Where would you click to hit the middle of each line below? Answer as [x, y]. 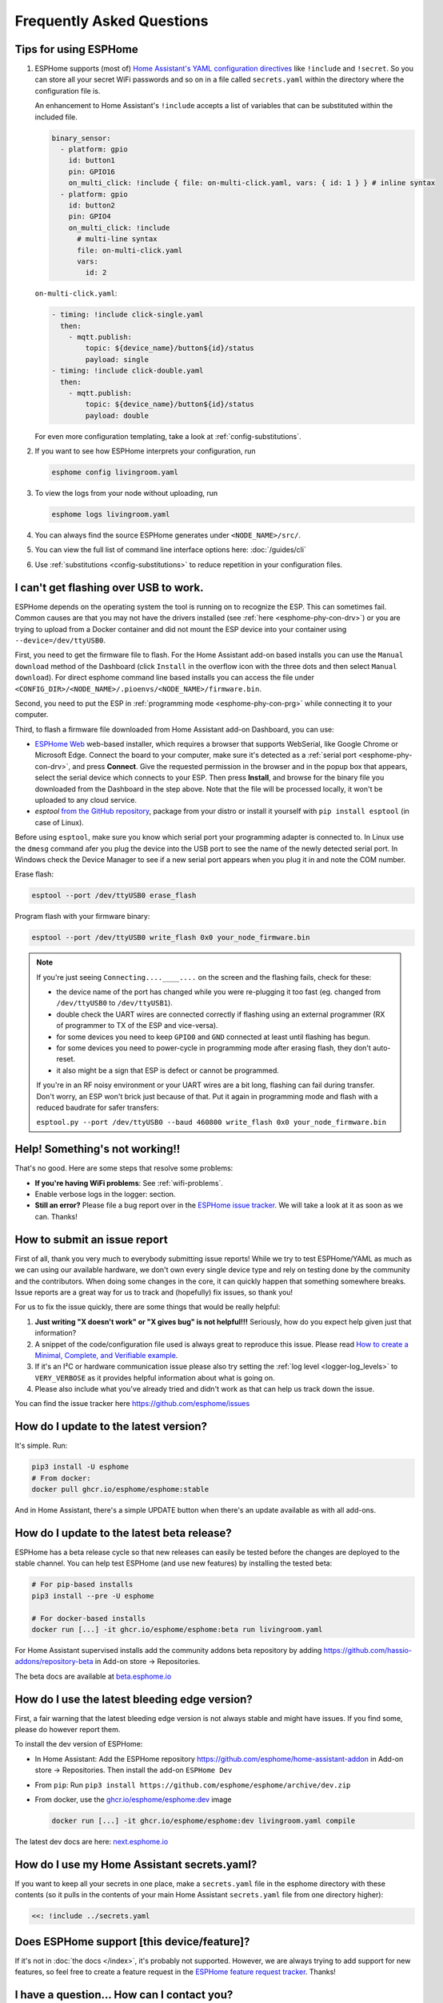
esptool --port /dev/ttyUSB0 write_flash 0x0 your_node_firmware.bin [171, 938]
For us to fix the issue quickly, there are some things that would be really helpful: [148, 1307]
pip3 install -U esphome [80, 1467]
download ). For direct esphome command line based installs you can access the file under [165, 678]
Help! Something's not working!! [98, 1149]
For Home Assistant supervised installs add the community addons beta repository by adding [168, 1650]
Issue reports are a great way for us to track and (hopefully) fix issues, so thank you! [154, 1292]
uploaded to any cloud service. [86, 800]
